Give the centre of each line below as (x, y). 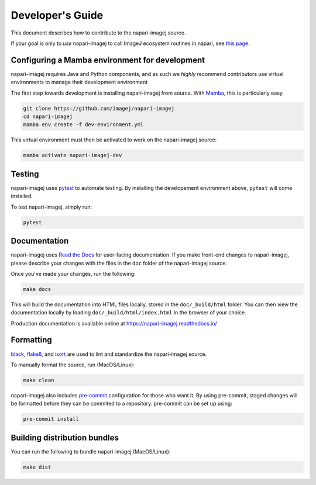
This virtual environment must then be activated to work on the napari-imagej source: (114, 140)
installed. (22, 196)
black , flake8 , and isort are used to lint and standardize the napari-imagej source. (109, 354)
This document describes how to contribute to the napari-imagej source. (99, 33)
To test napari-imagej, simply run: (51, 207)
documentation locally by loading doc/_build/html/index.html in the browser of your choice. (128, 313)
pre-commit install (51, 419)
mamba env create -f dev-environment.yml (83, 125)
